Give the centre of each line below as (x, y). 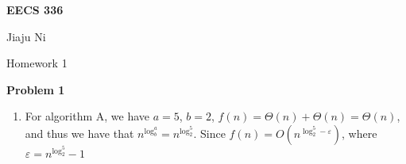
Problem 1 (36, 89)
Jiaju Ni (26, 36)
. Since (209, 133)
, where (360, 133)
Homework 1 (37, 63)
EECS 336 (35, 10)
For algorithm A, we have (87, 116)
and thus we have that (79, 133)
